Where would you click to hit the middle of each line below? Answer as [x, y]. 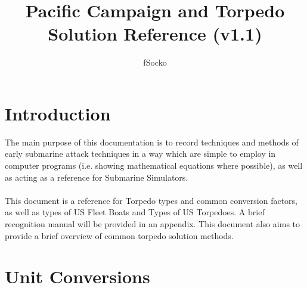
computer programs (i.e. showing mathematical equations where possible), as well [154, 165]
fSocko [155, 62]
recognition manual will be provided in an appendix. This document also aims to [153, 224]
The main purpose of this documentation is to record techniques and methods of [152, 142]
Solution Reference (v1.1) [155, 34]
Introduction [58, 113]
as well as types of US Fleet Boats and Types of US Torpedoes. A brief [135, 212]
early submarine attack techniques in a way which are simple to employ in [140, 154]
